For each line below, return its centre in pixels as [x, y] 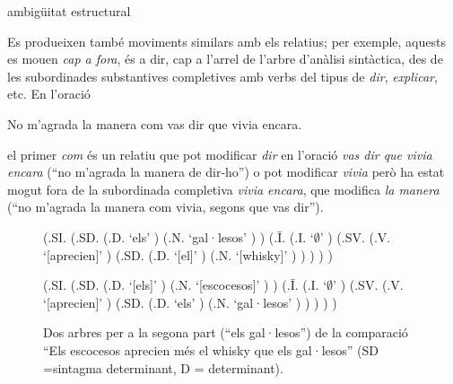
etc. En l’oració [49, 94]
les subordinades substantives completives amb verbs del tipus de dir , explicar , [222, 76]
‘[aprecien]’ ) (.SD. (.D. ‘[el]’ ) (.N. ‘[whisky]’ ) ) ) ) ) [188, 254]
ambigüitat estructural [69, 11]
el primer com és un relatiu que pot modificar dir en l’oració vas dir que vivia [220, 154]
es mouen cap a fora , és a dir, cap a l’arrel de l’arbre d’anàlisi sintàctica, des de [225, 59]
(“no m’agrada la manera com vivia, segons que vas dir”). [166, 207]
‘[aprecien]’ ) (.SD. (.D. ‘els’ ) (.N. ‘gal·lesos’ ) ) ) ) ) [190, 302]
